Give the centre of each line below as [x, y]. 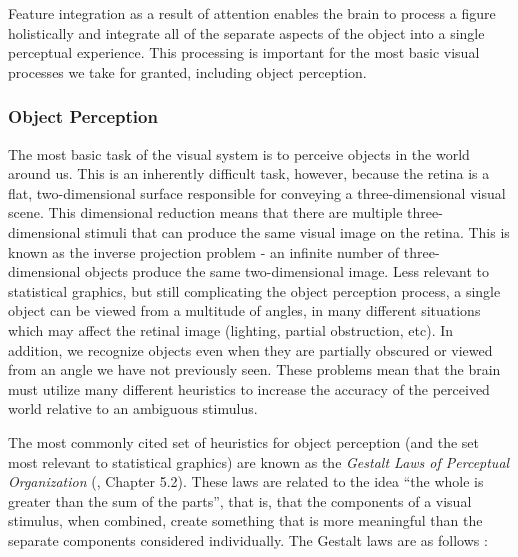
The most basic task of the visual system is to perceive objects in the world [239, 153]
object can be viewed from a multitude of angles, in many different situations [244, 310]
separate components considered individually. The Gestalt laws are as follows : [248, 539]
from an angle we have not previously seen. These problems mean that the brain [254, 369]
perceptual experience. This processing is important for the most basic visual [244, 52]
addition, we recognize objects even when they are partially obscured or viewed [250, 349]
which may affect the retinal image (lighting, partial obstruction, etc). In [231, 329]
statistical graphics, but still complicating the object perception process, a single [254, 290]
